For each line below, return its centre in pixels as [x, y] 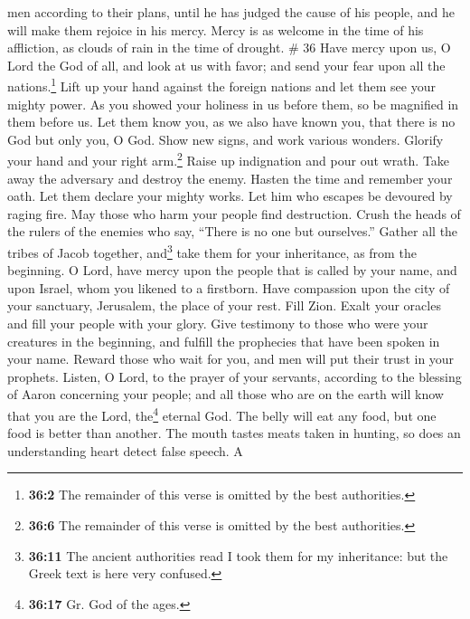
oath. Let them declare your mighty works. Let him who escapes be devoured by [230, 196]
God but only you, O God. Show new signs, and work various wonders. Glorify [226, 139]
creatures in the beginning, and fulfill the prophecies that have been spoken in [224, 341]
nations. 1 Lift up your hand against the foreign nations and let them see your [221, 85]
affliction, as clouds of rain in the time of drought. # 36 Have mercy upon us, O [229, 48]
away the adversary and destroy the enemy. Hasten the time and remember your [230, 178]
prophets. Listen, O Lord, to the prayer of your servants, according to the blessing [235, 376]
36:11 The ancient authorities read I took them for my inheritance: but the [238, 555]
